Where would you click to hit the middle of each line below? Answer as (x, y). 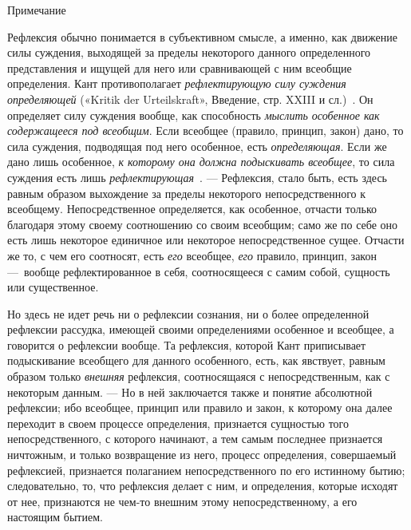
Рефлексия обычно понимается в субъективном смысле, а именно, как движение (202, 36)
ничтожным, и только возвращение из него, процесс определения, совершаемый (202, 455)
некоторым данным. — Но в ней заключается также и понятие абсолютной (190, 392)
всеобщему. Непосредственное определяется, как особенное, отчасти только (192, 209)
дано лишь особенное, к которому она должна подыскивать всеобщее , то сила (201, 162)
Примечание (37, 10)
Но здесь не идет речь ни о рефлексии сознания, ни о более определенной (188, 313)
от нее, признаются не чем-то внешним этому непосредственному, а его (182, 501)
